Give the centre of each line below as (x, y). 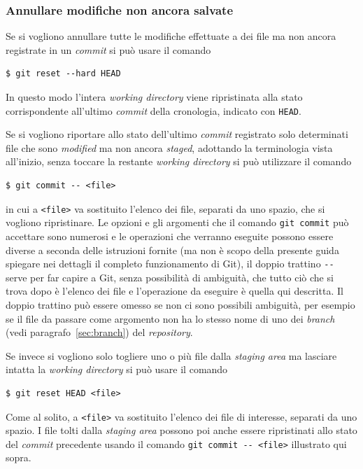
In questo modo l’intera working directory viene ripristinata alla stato (154, 97)
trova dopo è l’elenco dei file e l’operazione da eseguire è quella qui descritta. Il (175, 291)
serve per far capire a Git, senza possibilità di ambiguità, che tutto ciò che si (170, 277)
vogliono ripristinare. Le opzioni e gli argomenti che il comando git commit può (177, 222)
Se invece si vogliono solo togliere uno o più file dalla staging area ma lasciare (171, 355)
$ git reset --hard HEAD (63, 74)
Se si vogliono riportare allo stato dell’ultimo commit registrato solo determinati (177, 134)
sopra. (19, 457)
